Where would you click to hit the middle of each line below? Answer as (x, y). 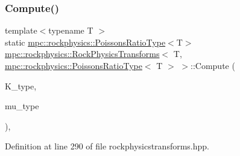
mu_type (22, 106)
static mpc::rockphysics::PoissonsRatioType (85, 42)
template (21, 30)
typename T (71, 30)
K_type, (21, 85)
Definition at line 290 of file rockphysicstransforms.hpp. (107, 146)
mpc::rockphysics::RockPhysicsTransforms (82, 54)
